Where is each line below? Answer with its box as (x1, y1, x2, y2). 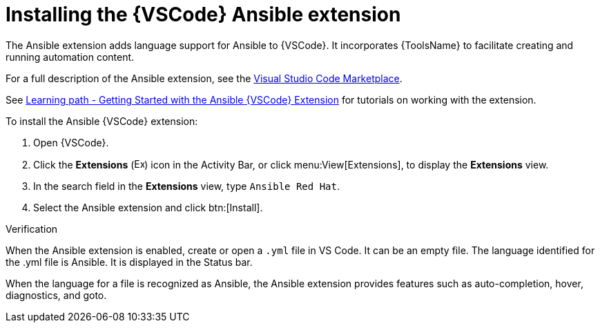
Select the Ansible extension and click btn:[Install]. (33, 201, 263, 213)
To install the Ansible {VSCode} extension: (6, 115, 198, 127)
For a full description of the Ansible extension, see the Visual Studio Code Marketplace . (6, 72, 403, 84)
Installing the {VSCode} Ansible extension (6, 3, 401, 26)
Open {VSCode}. (33, 136, 109, 148)
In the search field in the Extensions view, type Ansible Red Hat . (33, 180, 340, 192)
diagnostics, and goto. (6, 289, 107, 301)
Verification (6, 222, 58, 235)
